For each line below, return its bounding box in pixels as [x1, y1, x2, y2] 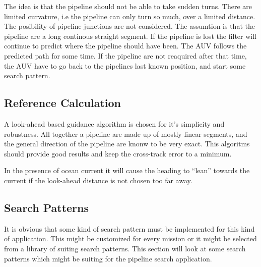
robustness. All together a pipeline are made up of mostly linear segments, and [4, 128, 247, 139]
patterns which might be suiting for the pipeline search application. [4, 253, 212, 263]
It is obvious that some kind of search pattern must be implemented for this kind [4, 223, 255, 234]
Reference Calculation [4, 95, 121, 111]
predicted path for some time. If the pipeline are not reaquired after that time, [4, 50, 247, 61]
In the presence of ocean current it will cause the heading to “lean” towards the [4, 165, 250, 176]
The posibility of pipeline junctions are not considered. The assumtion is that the [4, 21, 255, 31]
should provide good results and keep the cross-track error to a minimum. [4, 148, 232, 158]
